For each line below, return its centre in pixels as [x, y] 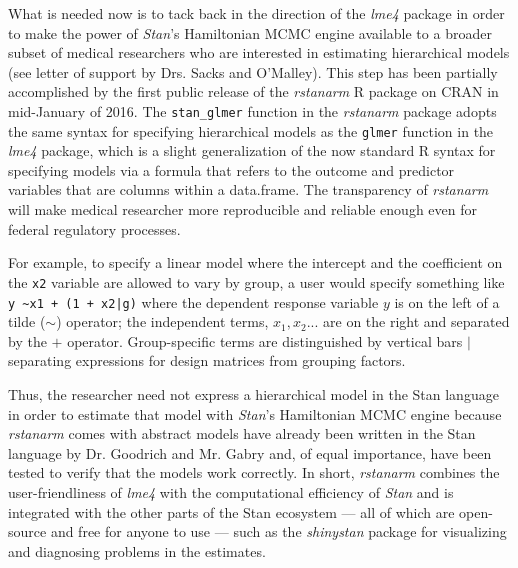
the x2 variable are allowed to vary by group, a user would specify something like [256, 281]
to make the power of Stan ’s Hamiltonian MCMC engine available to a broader [250, 32]
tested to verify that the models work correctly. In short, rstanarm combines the [254, 472]
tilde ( [27, 321]
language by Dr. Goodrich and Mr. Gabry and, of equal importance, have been [250, 452]
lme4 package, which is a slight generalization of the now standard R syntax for [252, 150]
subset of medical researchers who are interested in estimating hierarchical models [259, 52]
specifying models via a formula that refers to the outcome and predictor [231, 169]
